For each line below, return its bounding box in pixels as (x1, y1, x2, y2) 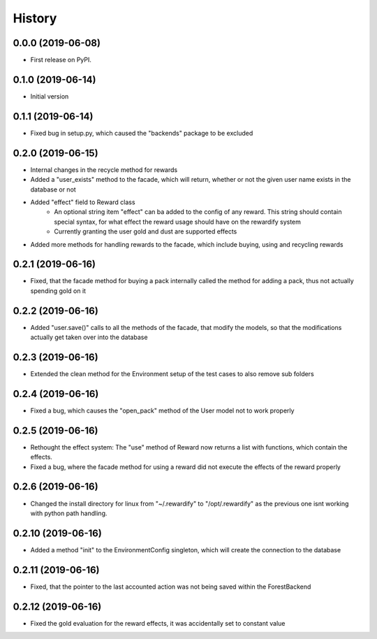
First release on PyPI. (30, 56, 92, 64)
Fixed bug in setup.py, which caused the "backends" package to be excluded (30, 129, 253, 137)
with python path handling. (30, 509, 108, 517)
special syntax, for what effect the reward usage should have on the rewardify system (54, 217, 302, 226)
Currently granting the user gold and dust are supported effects (54, 227, 237, 236)
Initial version (30, 92, 69, 101)
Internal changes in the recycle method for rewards (30, 165, 178, 174)
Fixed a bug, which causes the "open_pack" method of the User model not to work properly (30, 406, 295, 415)
